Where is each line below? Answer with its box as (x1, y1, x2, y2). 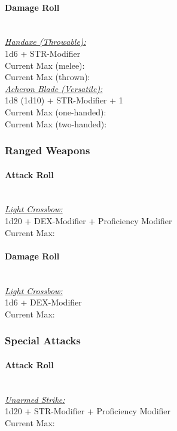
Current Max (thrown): (5, 71, 90, 83)
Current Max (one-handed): (5, 105, 106, 118)
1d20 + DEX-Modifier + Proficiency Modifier (5, 214, 172, 227)
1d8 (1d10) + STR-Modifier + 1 (5, 94, 123, 106)
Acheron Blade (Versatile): (5, 82, 103, 94)
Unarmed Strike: (5, 393, 65, 405)
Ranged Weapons (5, 143, 90, 158)
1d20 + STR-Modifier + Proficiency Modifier (5, 405, 171, 417)
